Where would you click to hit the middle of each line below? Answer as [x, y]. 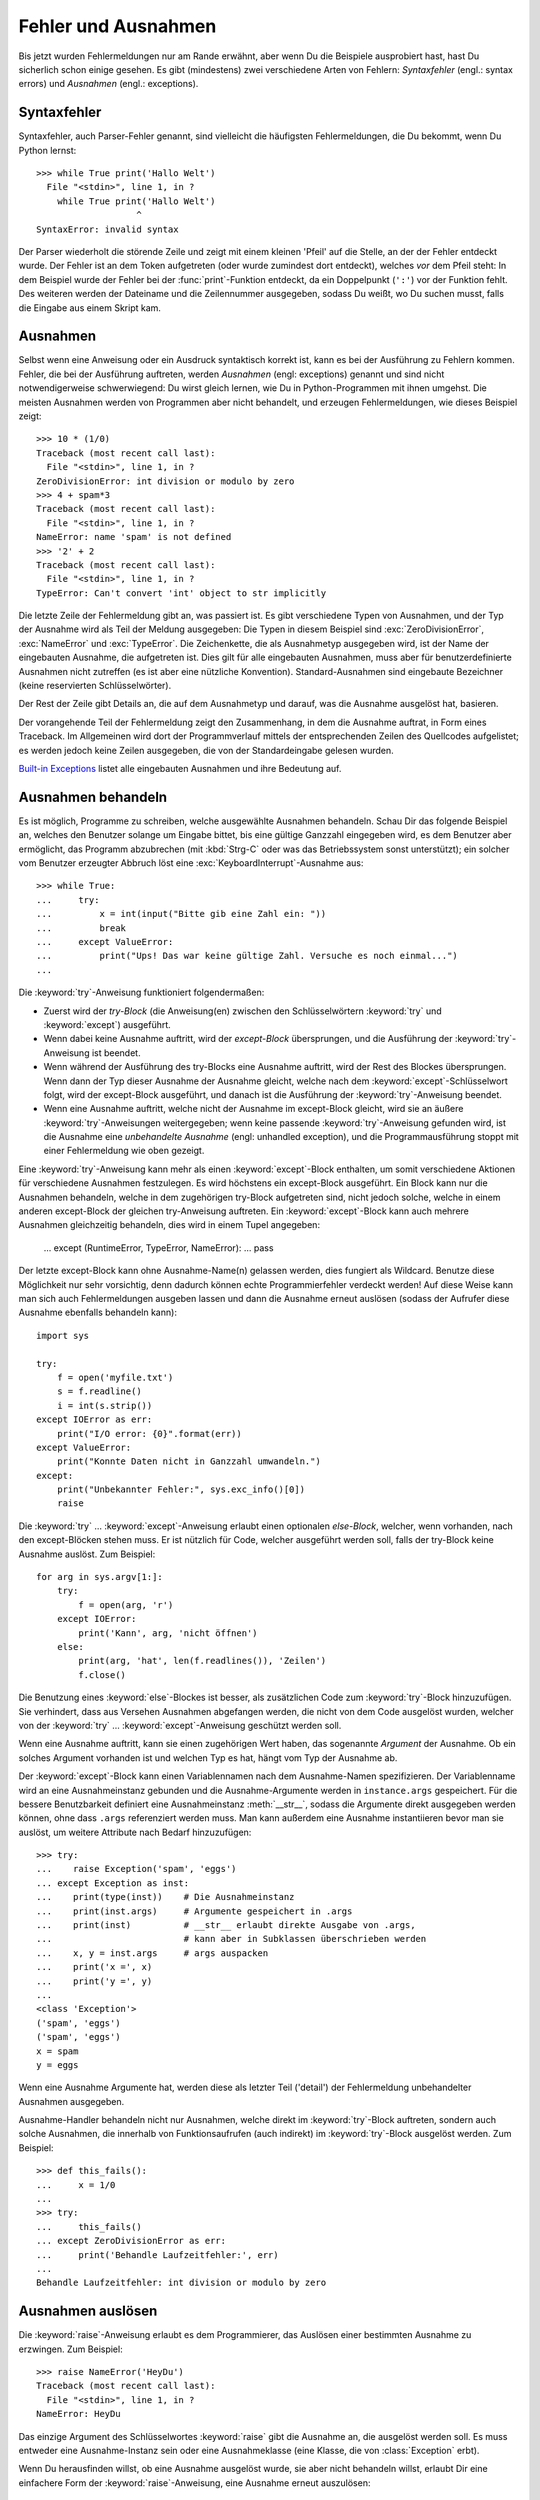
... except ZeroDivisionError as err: [131, 2241]
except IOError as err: [94, 1419]
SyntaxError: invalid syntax [107, 229]
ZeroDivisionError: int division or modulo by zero [165, 481]
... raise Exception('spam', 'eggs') [136, 1869]
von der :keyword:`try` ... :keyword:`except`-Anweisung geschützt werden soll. [180, 1725]
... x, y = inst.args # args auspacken [152, 1953]
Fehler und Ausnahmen [117, 26]
